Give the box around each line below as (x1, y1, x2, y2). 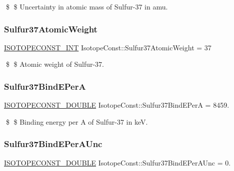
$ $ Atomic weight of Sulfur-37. (5, 59, 104, 69)
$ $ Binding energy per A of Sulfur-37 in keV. (5, 116, 148, 127)
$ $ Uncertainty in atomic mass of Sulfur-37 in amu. (5, 1, 168, 11)
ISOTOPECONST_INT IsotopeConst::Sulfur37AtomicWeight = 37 (4, 42, 211, 52)
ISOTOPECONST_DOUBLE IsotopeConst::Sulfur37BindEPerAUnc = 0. (4, 157, 231, 168)
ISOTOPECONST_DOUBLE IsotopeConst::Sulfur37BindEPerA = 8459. (4, 100, 229, 110)
